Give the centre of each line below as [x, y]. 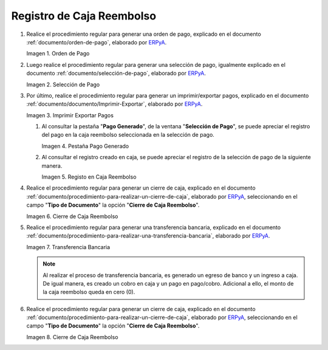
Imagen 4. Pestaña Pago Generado [85, 146]
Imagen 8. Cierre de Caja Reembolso [72, 337]
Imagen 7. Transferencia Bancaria [68, 247]
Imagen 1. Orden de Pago [58, 53]
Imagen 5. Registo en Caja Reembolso [89, 177]
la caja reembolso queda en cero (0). [89, 292]
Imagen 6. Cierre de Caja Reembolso [72, 216]
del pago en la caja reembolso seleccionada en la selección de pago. [128, 135]
